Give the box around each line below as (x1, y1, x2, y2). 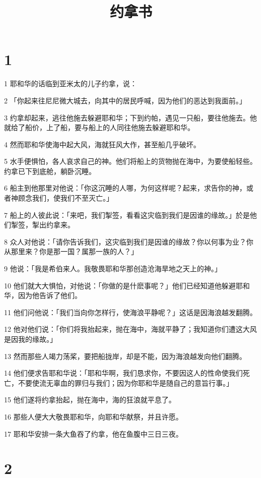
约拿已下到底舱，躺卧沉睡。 (4, 165, 96, 176)
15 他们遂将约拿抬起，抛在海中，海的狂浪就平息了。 (4, 394, 176, 405)
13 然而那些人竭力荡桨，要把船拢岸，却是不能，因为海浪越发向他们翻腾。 (4, 350, 246, 361)
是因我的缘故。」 (4, 334, 57, 344)
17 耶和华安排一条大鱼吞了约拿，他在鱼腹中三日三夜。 (4, 428, 183, 439)
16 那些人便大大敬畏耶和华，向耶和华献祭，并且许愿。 (4, 411, 183, 422)
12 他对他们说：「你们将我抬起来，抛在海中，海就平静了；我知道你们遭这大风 (4, 324, 257, 334)
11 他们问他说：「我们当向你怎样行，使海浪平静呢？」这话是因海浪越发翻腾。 (4, 307, 257, 317)
